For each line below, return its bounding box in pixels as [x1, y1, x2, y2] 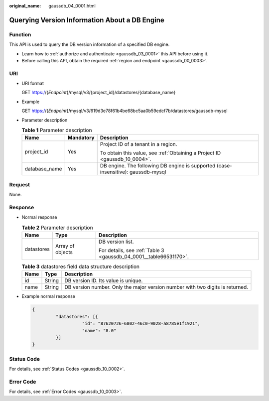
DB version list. [99, 238, 134, 245]
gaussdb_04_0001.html [48, 3, 96, 8]
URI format [21, 80, 44, 87]
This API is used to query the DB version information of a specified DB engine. [9, 41, 170, 47]
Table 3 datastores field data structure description [21, 263, 139, 270]
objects [55, 249, 73, 256]
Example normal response [21, 293, 76, 299]
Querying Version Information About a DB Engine [9, 15, 164, 24]
